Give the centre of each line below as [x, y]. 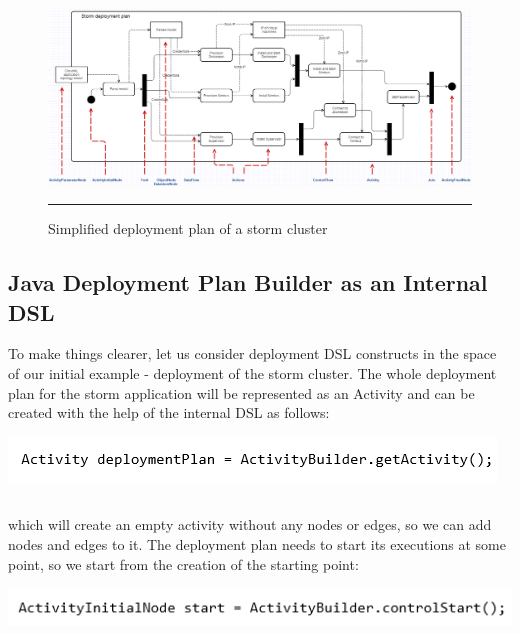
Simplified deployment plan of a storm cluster [188, 228]
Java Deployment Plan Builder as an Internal [248, 282]
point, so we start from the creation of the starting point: [183, 563]
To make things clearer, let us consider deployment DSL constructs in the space [252, 353]
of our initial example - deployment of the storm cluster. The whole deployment [252, 373]
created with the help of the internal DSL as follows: [169, 412]
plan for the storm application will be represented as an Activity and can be [241, 392]
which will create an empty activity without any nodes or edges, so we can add [250, 524]
